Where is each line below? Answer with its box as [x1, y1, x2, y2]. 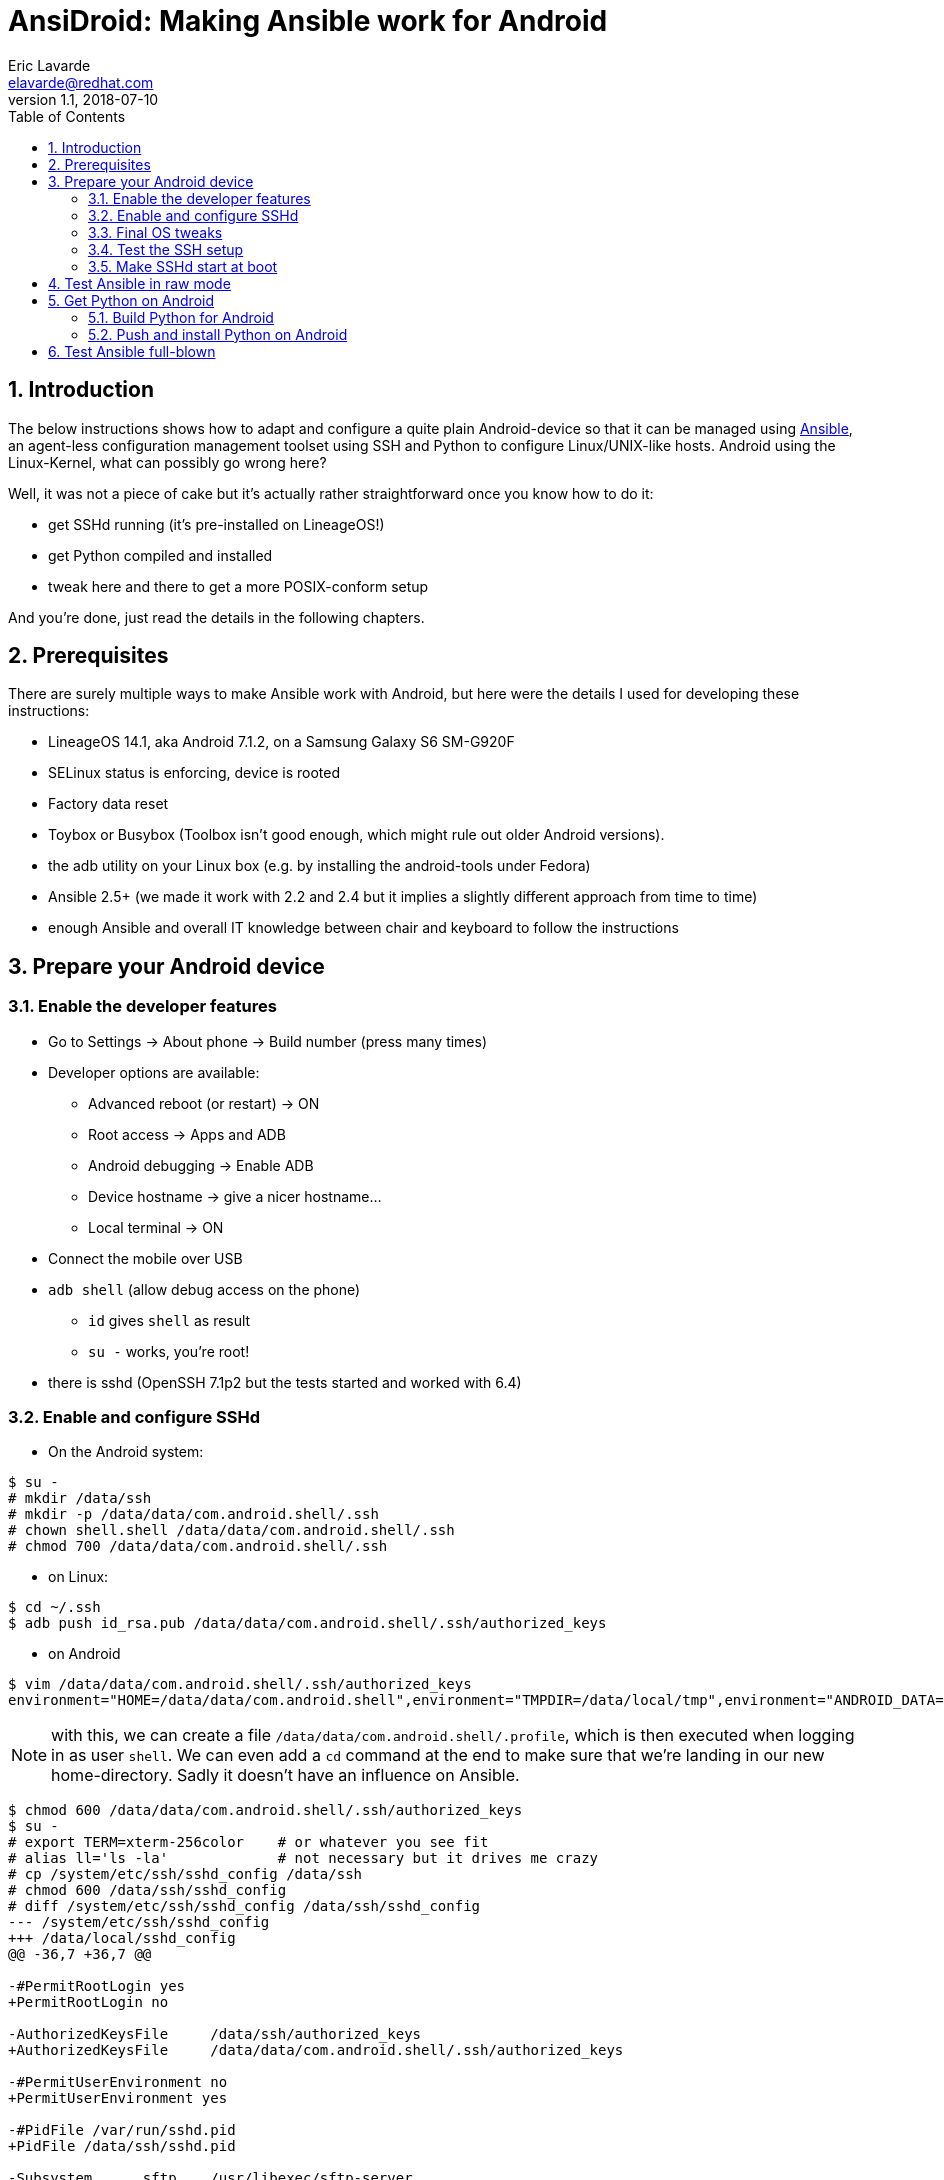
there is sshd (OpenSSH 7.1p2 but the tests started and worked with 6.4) [48, 1373, 522, 1391]
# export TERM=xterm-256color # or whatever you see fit [8, 1834, 489, 1851]
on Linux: [48, 1568, 109, 1586]
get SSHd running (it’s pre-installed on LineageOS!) [48, 515, 385, 533]
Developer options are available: [48, 1063, 260, 1081]
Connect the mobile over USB [48, 1249, 243, 1267]
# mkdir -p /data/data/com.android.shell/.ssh [8, 1506, 379, 1523]
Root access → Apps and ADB [88, 1125, 286, 1143]
